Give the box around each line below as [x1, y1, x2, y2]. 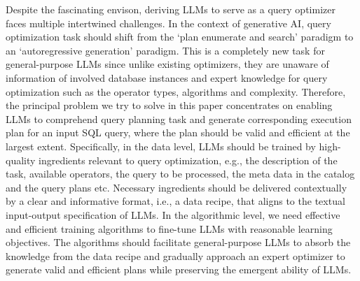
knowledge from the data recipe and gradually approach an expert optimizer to [6, 248, 345, 263]
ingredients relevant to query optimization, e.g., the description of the [39, 152, 338, 167]
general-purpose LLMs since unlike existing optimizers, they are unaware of [6, 57, 329, 71]
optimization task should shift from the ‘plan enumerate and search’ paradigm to [6, 29, 354, 44]
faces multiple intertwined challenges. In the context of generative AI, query [6, 15, 331, 30]
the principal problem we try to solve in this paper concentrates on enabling [6, 98, 333, 113]
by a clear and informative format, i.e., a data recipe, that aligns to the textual [6, 194, 345, 208]
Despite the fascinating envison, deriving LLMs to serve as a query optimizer [6, 2, 335, 16]
